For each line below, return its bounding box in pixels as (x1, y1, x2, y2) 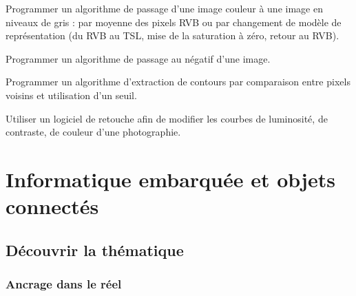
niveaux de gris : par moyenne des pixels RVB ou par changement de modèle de (6, 14, 342, 29)
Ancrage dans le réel (6, 275, 122, 293)
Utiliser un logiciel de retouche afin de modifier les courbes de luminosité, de (6, 111, 328, 125)
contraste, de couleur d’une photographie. (6, 125, 181, 139)
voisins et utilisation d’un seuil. (6, 87, 137, 102)
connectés (6, 192, 99, 220)
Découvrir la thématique (6, 239, 184, 260)
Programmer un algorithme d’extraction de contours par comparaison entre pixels (6, 74, 350, 89)
